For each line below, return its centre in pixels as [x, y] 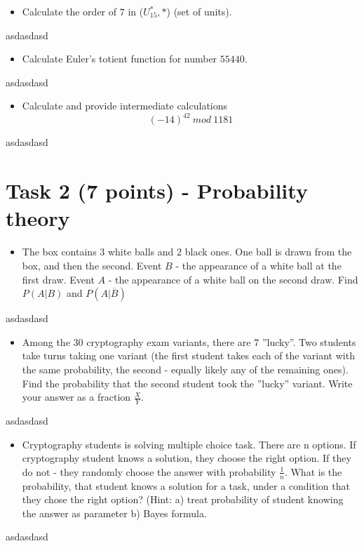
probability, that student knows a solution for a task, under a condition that [186, 485]
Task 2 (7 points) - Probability [157, 191]
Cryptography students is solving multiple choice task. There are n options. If [189, 444]
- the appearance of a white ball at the [258, 265]
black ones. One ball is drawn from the [268, 252]
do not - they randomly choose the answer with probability [149, 471]
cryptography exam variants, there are [169, 341]
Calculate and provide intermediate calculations [125, 106]
